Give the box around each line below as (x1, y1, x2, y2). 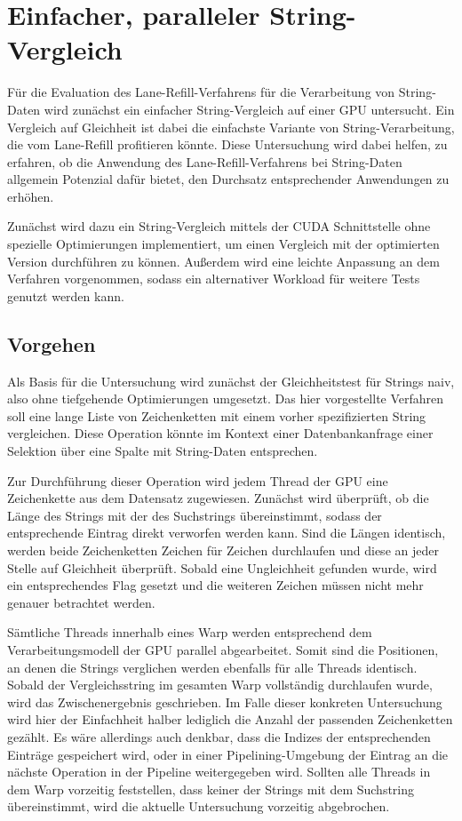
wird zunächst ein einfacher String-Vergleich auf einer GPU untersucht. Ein (44, 100, 455, 118)
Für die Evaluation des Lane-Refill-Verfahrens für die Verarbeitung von (7, 83, 395, 101)
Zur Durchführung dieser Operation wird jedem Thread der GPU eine (7, 471, 388, 490)
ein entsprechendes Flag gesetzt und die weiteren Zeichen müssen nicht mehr (7, 576, 424, 594)
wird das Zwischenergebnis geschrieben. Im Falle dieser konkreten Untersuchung (7, 692, 442, 711)
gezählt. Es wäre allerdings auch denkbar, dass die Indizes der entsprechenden (7, 727, 431, 745)
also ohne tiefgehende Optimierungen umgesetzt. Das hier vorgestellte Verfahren (7, 389, 444, 408)
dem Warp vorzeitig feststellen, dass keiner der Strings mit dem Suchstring (7, 779, 415, 798)
